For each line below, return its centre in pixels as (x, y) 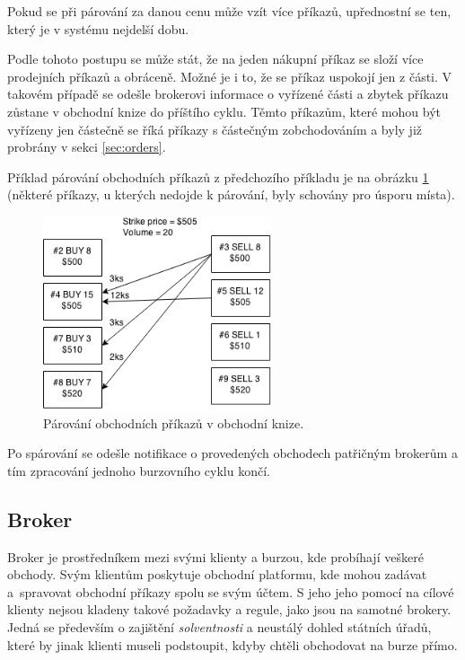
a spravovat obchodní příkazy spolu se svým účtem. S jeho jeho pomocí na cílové (231, 591)
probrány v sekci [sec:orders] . (87, 147)
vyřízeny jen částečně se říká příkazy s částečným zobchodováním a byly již (215, 129)
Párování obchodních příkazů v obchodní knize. (174, 422)
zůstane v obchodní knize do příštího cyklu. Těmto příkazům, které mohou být (224, 111)
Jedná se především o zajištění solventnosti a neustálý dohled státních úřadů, (219, 626)
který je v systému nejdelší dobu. (98, 28)
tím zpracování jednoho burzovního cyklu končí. (139, 470)
